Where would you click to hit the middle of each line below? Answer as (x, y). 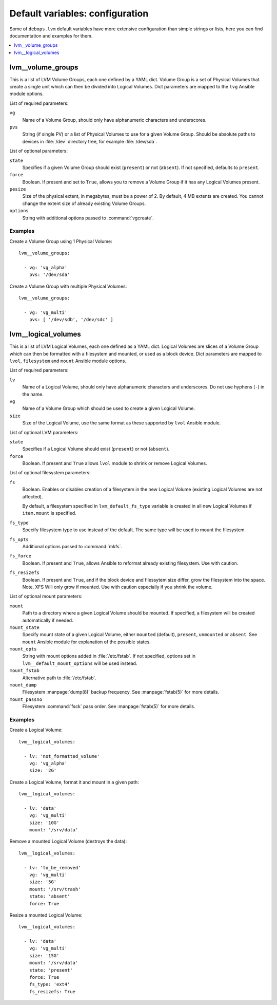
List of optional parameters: (38, 151)
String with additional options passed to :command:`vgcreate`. (88, 218)
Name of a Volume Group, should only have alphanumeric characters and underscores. (114, 120)
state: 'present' (51, 970)
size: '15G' (44, 955)
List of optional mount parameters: (46, 597)
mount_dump (23, 685)
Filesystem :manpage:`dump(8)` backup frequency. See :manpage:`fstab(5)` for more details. (121, 692)
